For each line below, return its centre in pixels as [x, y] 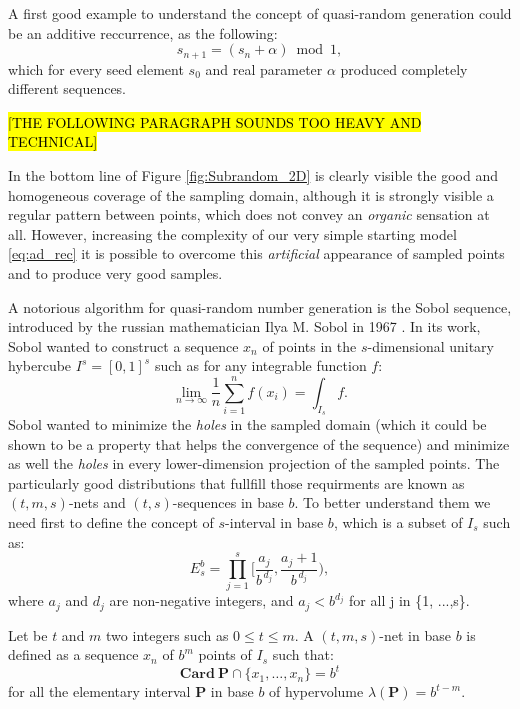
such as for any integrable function [260, 365]
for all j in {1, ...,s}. [409, 600]
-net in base [415, 634]
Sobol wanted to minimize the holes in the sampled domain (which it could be [247, 423]
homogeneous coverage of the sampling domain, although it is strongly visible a [251, 194]
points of [225, 654]
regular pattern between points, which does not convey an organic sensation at [249, 214]
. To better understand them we [392, 502]
